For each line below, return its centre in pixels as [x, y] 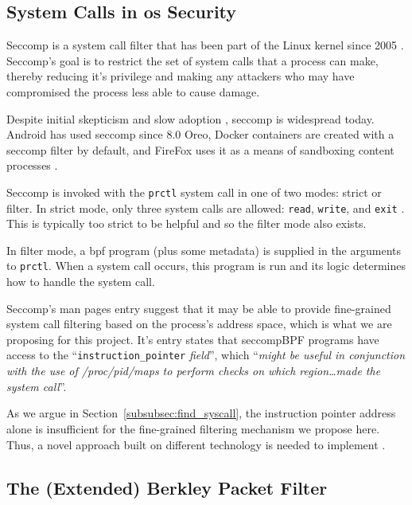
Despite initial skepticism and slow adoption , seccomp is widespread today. [190, 118]
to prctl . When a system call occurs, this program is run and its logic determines [206, 266]
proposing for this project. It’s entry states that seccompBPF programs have [193, 339]
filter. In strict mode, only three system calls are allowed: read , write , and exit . [206, 207]
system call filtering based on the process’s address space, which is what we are [199, 324]
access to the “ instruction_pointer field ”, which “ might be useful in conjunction [206, 355]
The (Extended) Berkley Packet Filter [167, 487]
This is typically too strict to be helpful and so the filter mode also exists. [187, 223]
